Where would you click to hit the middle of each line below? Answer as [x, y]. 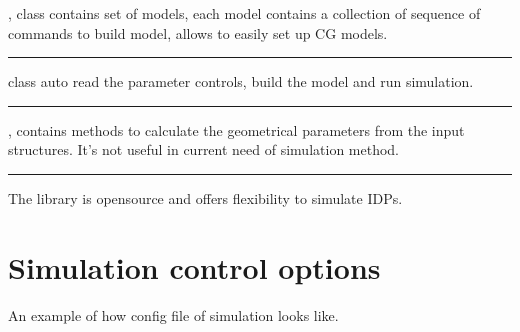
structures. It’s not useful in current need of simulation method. [204, 149]
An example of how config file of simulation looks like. [173, 314]
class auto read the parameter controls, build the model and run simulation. [241, 81]
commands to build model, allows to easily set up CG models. [198, 32]
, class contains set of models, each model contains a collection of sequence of [244, 13]
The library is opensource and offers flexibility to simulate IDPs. [205, 197]
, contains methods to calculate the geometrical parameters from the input [236, 129]
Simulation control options [194, 266]
